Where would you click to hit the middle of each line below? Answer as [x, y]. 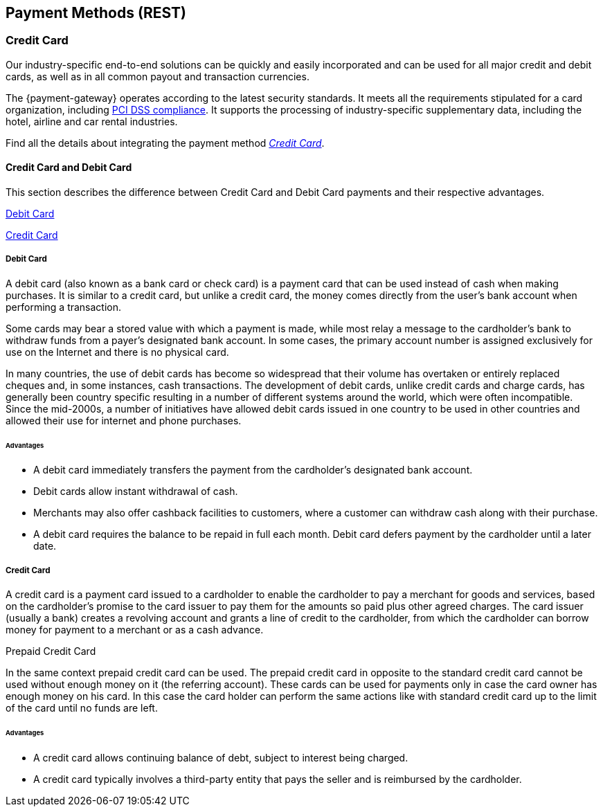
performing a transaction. [64, 307]
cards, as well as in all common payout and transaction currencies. [157, 76]
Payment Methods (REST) [96, 13]
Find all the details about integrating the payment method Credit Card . [165, 143]
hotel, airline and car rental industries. [92, 121]
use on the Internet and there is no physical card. [117, 352]
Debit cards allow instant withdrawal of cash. [136, 491]
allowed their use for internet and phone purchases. [124, 420]
